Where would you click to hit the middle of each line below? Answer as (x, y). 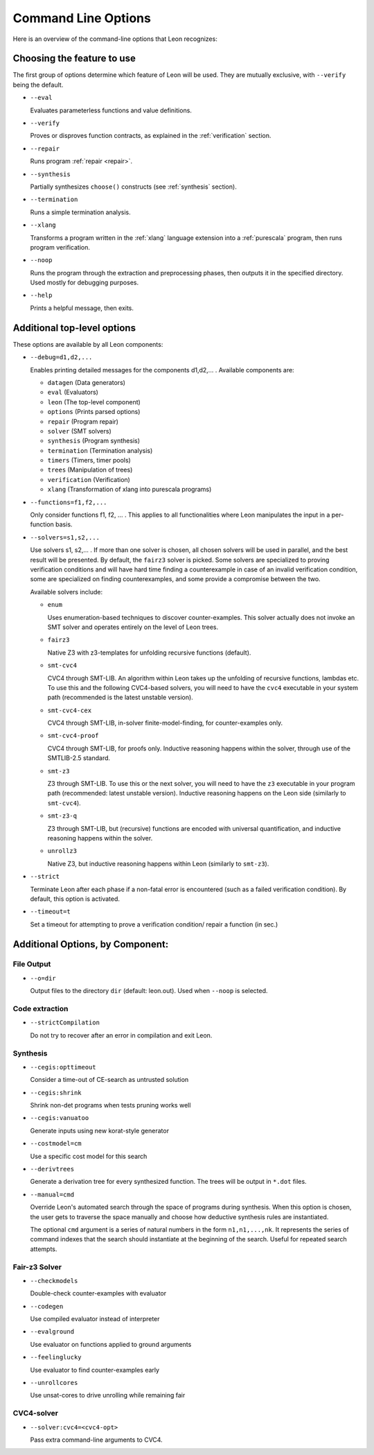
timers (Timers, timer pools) (89, 460)
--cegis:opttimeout (63, 1067)
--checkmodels (54, 1281)
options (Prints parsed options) (94, 412)
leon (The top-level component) (94, 402)
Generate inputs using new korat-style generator (100, 1130)
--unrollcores (54, 1383)
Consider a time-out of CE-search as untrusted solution (109, 1080)
